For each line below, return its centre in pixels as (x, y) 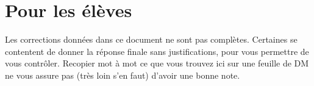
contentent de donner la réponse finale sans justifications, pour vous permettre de (157, 51)
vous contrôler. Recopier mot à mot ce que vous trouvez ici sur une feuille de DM (157, 63)
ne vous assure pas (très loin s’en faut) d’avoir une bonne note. (123, 75)
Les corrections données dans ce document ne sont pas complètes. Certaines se (151, 39)
